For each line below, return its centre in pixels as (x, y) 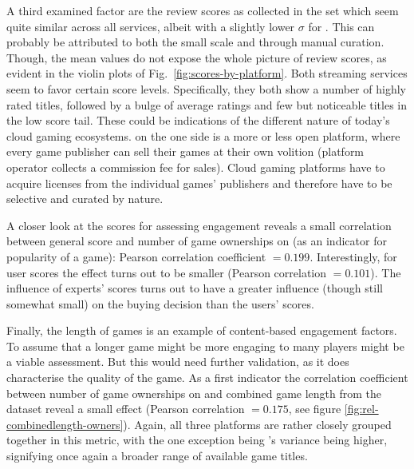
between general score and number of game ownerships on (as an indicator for (197, 241)
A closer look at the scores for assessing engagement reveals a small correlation (199, 225)
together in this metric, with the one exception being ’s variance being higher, (197, 440)
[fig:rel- (361, 409)
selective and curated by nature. (85, 199)
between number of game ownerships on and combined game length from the (194, 393)
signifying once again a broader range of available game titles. (157, 456)
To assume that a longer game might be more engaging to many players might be (205, 346)
